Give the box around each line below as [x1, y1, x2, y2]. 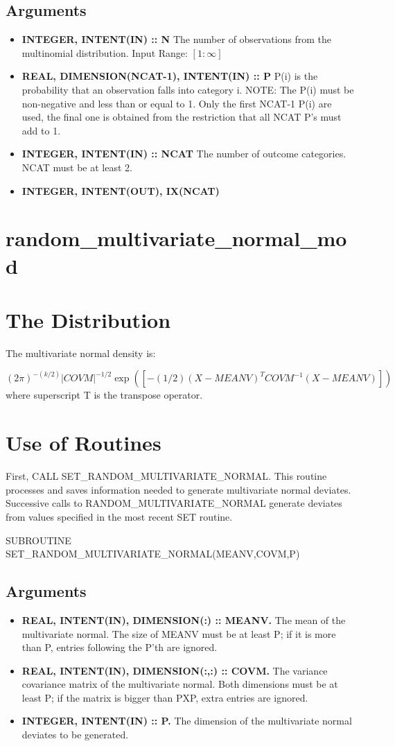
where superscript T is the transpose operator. [6, 388, 203, 402]
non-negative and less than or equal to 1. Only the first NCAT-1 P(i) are [21, 96, 332, 110]
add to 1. [21, 123, 61, 137]
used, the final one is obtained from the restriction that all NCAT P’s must [21, 110, 342, 124]
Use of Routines [6, 428, 161, 457]
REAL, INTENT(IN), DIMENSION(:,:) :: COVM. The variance [21, 663, 328, 677]
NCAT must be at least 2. [21, 159, 132, 174]
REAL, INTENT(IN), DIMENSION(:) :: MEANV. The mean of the [21, 612, 346, 627]
